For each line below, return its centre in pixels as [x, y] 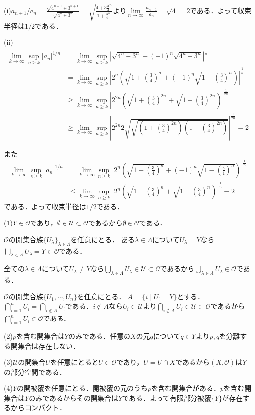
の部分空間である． [35, 371]
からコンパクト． [38, 407]
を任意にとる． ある [103, 239]
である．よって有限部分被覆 [167, 398]
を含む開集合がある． [186, 388]
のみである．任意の [99, 335]
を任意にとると [74, 362]
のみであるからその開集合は [73, 398]
